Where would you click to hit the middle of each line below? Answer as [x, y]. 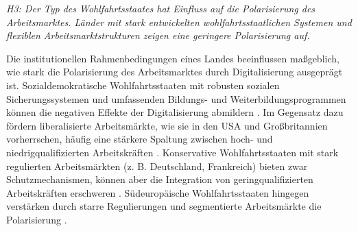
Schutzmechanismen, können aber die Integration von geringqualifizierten [160, 179]
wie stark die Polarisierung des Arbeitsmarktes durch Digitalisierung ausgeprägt [175, 72]
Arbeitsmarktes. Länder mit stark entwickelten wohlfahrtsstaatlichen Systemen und [179, 22]
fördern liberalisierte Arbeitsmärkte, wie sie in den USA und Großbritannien [167, 125]
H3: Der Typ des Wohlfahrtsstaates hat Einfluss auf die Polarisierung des [161, 8]
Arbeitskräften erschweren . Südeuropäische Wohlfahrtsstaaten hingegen [158, 192]
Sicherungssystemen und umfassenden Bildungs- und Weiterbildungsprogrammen [176, 98]
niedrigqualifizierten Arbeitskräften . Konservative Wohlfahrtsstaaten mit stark [172, 152]
